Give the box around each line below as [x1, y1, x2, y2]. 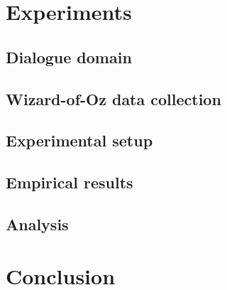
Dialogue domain [6, 45, 132, 68]
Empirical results [6, 171, 133, 193]
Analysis [6, 213, 69, 235]
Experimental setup [6, 129, 153, 151]
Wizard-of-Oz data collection [6, 87, 221, 109]
